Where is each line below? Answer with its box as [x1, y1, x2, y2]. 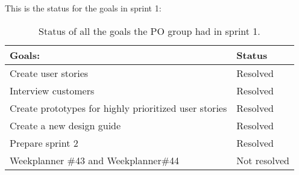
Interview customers [10, 83, 95, 97]
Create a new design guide [10, 118, 121, 132]
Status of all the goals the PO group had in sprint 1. [39, 23, 260, 38]
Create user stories [10, 66, 89, 80]
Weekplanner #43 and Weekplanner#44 [10, 153, 180, 167]
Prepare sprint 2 [10, 135, 78, 150]
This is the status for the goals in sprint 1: [5, 2, 162, 14]
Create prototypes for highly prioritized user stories [10, 100, 227, 115]
